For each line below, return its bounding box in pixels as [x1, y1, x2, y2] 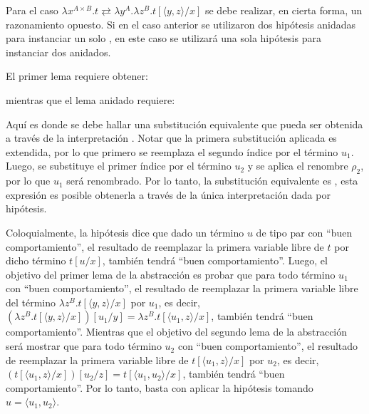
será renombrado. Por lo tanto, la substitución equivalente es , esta [66, 173, 358, 188]
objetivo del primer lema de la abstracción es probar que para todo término [6, 266, 336, 281]
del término [6, 294, 56, 309]
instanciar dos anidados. [6, 44, 111, 59]
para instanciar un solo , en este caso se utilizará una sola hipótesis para [6, 31, 321, 46]
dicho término [6, 253, 66, 268]
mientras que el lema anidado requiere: [6, 92, 175, 107]
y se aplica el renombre [247, 158, 348, 173]
